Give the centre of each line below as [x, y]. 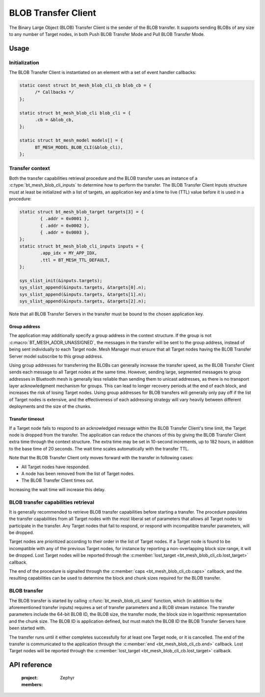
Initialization [24, 62]
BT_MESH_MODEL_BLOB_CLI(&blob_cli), [79, 147]
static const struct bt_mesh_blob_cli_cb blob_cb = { [85, 85]
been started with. [27, 628]
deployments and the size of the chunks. [50, 406]
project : [29, 677]
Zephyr [67, 677]
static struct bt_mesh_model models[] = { [71, 140]
